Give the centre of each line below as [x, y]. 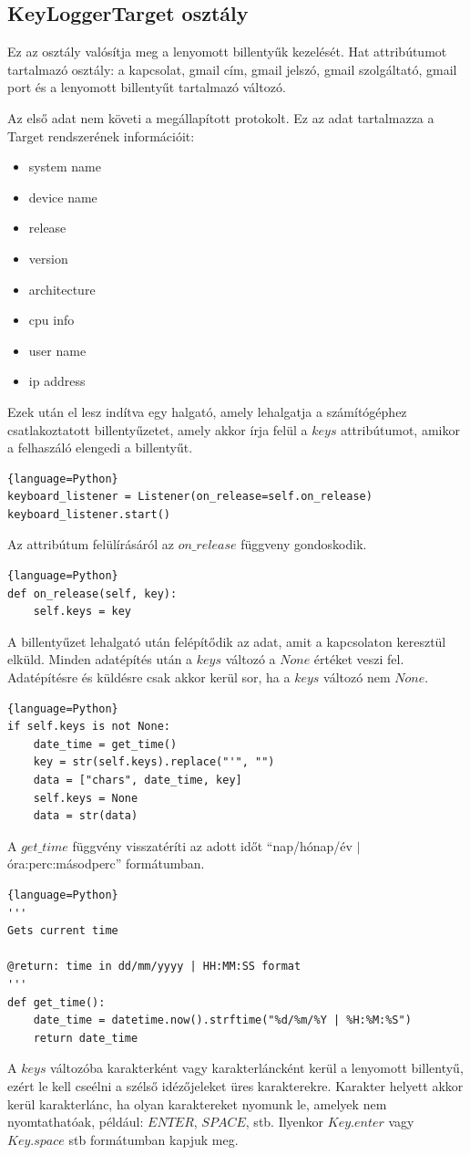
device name [63, 197]
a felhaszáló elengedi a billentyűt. [100, 447]
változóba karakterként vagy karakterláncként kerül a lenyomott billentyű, [257, 1068]
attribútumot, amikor [400, 429]
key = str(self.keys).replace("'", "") [154, 762]
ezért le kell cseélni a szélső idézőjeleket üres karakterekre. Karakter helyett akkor [235, 1085]
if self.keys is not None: [89, 727]
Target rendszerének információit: [101, 135]
